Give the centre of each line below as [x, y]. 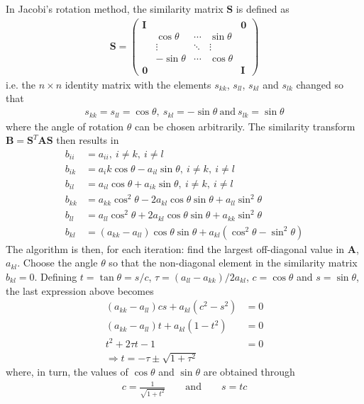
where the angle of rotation [65, 126]
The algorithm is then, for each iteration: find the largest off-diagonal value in [175, 248]
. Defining [56, 276]
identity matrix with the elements [138, 84]
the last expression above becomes [80, 290]
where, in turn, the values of [67, 372]
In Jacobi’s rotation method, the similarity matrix [115, 9]
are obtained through [249, 372]
